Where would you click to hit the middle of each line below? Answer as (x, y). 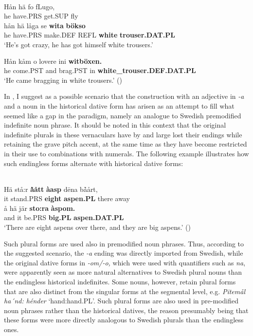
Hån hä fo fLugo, (29, 6)
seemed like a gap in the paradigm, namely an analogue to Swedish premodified (123, 115)
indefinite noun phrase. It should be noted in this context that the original (115, 125)
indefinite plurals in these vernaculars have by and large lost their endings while (123, 134)
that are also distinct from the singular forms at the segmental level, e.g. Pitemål (125, 291)
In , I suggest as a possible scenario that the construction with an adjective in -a (124, 96)
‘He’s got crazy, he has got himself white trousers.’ (79, 44)
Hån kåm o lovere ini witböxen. (53, 61)
